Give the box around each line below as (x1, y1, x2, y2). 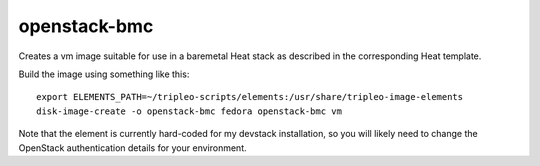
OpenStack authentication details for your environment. (18, 141, 247, 154)
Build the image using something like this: (18, 68, 190, 80)
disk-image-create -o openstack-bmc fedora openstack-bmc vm (36, 105, 342, 117)
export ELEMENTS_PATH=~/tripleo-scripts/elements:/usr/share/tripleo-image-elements (36, 91, 464, 103)
